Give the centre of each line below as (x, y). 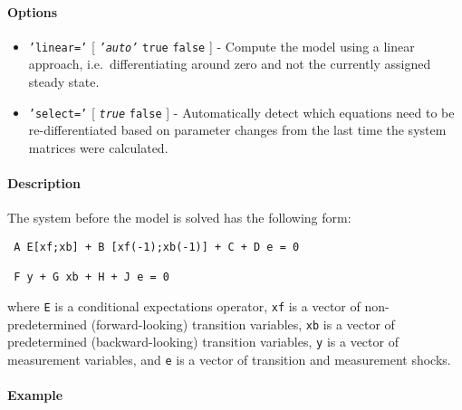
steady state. (64, 82)
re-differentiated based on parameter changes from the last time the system (237, 130)
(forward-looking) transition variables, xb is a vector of (243, 324)
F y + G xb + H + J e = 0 (91, 277)
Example (35, 395)
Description (44, 183)
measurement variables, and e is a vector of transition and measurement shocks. (229, 359)
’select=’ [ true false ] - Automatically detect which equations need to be (241, 112)
